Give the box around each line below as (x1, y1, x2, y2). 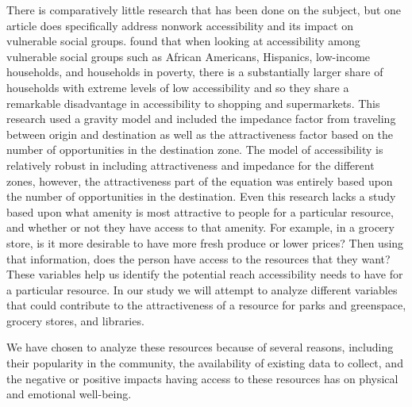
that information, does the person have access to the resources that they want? (6, 250, 391, 267)
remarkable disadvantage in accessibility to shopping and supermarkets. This (6, 94, 380, 111)
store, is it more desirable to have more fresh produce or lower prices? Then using (6, 234, 404, 251)
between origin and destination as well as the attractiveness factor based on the (6, 125, 394, 142)
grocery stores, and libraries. (6, 312, 144, 328)
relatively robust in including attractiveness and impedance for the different (6, 156, 375, 173)
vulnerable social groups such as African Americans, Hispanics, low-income (6, 48, 371, 64)
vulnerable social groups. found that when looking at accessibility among (6, 33, 360, 49)
